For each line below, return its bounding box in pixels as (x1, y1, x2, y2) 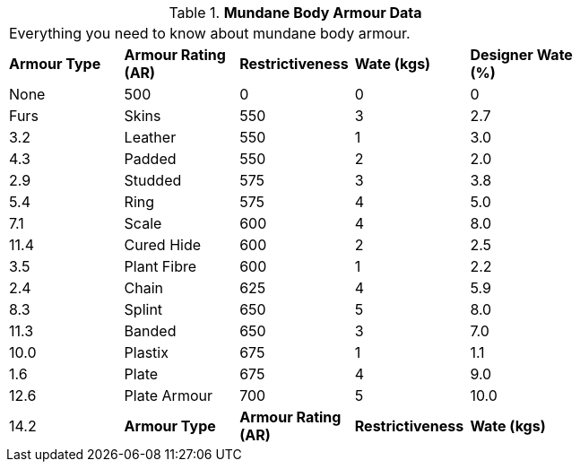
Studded (124, 171, 182, 189)
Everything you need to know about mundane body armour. (9, 24, 411, 42)
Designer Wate (470, 46, 573, 64)
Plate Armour (124, 386, 212, 404)
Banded (124, 322, 177, 340)
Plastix (124, 343, 169, 361)
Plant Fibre (124, 257, 197, 275)
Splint (124, 300, 163, 318)
